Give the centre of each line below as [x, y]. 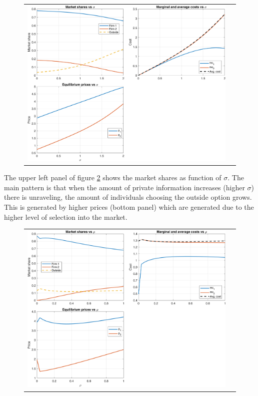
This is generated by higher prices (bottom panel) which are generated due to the [129, 207]
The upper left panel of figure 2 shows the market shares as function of [113, 177]
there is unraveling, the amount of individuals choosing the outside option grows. [128, 197]
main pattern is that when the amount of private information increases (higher [124, 187]
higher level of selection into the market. [66, 217]
